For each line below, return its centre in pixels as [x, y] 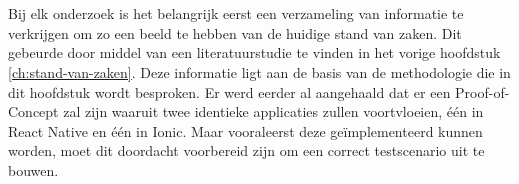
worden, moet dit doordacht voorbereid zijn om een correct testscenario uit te [246, 150]
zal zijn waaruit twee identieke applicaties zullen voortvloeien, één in [273, 111]
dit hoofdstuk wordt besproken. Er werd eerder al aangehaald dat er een [229, 91]
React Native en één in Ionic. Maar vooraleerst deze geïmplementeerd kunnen [245, 130]
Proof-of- [482, 91]
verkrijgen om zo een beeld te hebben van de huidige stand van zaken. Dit [235, 32]
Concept [33, 111]
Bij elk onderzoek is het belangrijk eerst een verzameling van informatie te [236, 13]
